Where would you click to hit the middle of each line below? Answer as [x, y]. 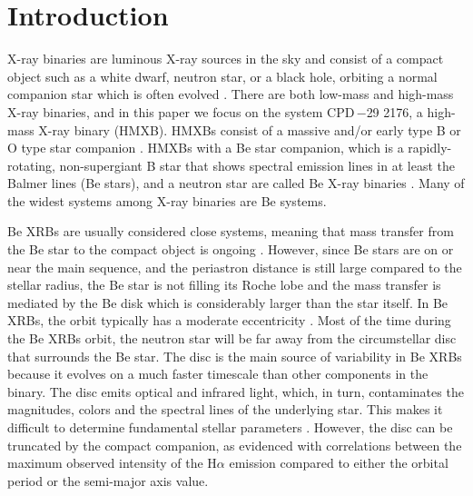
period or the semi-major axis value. [108, 480]
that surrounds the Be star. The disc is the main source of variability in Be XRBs [235, 356]
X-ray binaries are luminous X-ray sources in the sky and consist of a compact [226, 59]
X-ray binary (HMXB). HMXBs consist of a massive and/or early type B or [250, 129]
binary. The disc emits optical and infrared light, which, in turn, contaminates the [236, 391]
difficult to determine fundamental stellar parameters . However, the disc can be [230, 427]
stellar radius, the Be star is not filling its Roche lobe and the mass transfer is [224, 285]
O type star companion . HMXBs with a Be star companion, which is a [206, 148]
